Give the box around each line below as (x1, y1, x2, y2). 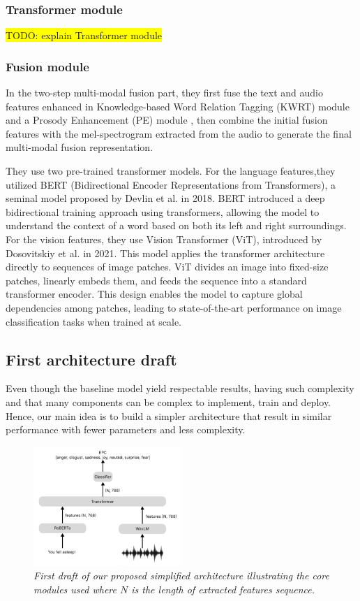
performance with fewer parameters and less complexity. (6, 422, 246, 437)
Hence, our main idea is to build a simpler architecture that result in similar (6, 408, 332, 423)
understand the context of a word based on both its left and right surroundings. (6, 218, 347, 233)
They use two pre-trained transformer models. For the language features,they (6, 164, 336, 178)
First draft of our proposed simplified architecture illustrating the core (33, 568, 329, 583)
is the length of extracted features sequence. (131, 581, 315, 596)
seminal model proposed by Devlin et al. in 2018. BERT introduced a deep (6, 191, 325, 205)
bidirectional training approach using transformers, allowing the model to (6, 204, 320, 219)
